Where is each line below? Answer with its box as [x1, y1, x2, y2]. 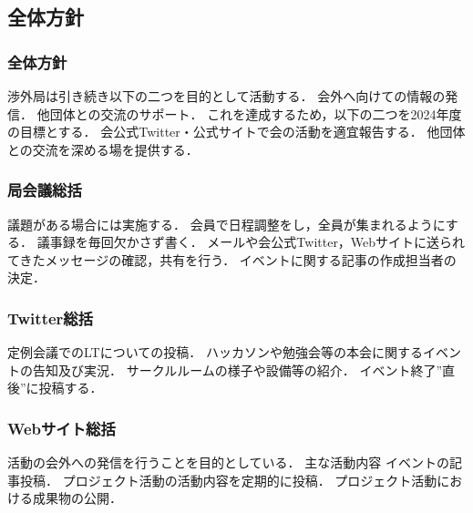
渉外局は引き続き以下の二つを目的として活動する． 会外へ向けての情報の [7, 87, 446, 105]
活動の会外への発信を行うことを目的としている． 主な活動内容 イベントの [7, 453, 449, 472]
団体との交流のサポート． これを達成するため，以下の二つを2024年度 [49, 104, 462, 123]
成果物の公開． [32, 488, 122, 508]
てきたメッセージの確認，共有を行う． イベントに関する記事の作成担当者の [7, 250, 457, 269]
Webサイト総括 [7, 416, 116, 439]
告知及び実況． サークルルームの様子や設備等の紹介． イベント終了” [32, 360, 443, 379]
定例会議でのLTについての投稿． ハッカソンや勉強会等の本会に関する [7, 343, 423, 362]
